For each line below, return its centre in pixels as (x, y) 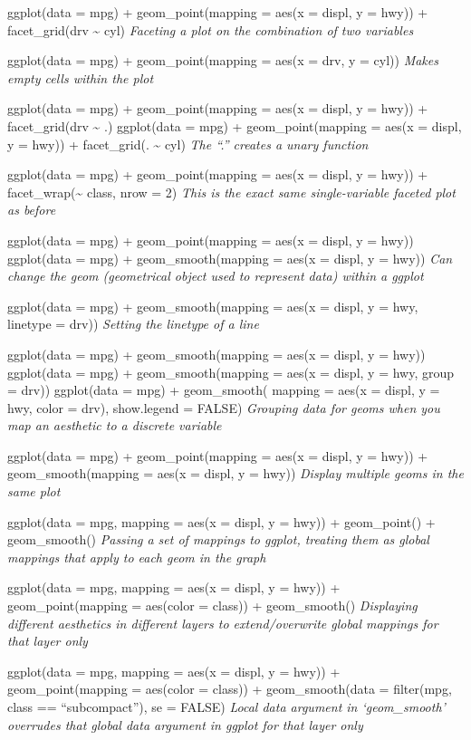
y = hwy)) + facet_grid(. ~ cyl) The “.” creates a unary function (188, 144)
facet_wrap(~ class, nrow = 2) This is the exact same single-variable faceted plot (231, 192)
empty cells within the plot (81, 77)
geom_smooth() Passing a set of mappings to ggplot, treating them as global (218, 539)
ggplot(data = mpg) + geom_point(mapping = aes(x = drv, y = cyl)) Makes (223, 60)
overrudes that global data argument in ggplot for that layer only (185, 724)
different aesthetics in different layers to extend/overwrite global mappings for (223, 623)
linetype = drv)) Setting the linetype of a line (133, 324)
